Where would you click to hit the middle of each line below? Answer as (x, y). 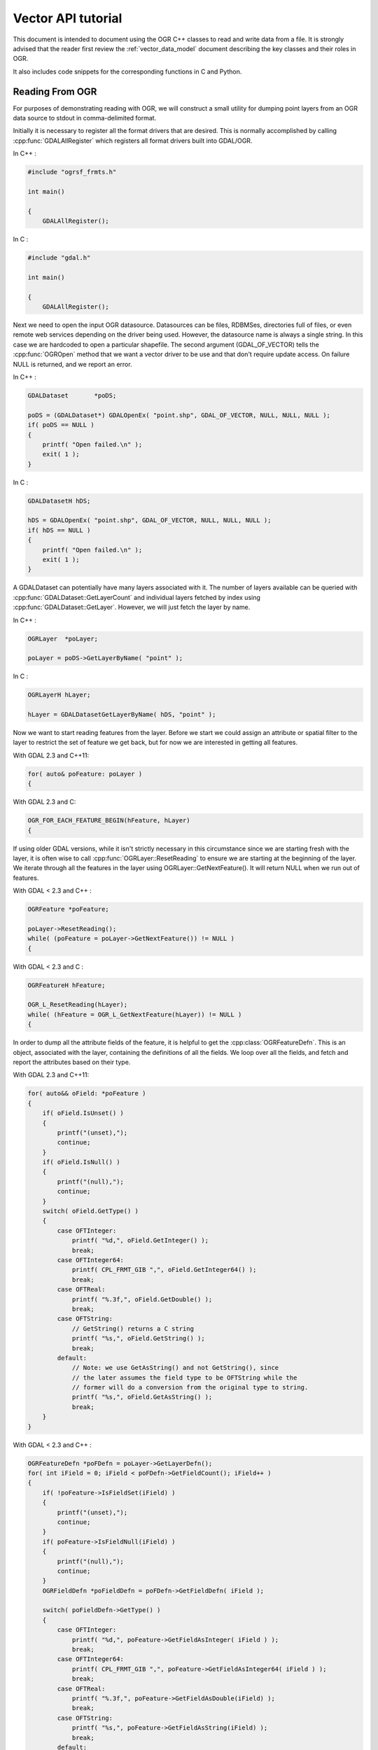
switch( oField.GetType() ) (91, 1211)
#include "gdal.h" (59, 258)
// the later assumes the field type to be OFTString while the (184, 1378)
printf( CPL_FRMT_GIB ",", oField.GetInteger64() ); (164, 1270)
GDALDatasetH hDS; (59, 501)
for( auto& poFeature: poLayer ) (85, 774)
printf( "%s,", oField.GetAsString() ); (142, 1397)
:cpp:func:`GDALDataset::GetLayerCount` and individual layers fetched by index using (136, 597)
